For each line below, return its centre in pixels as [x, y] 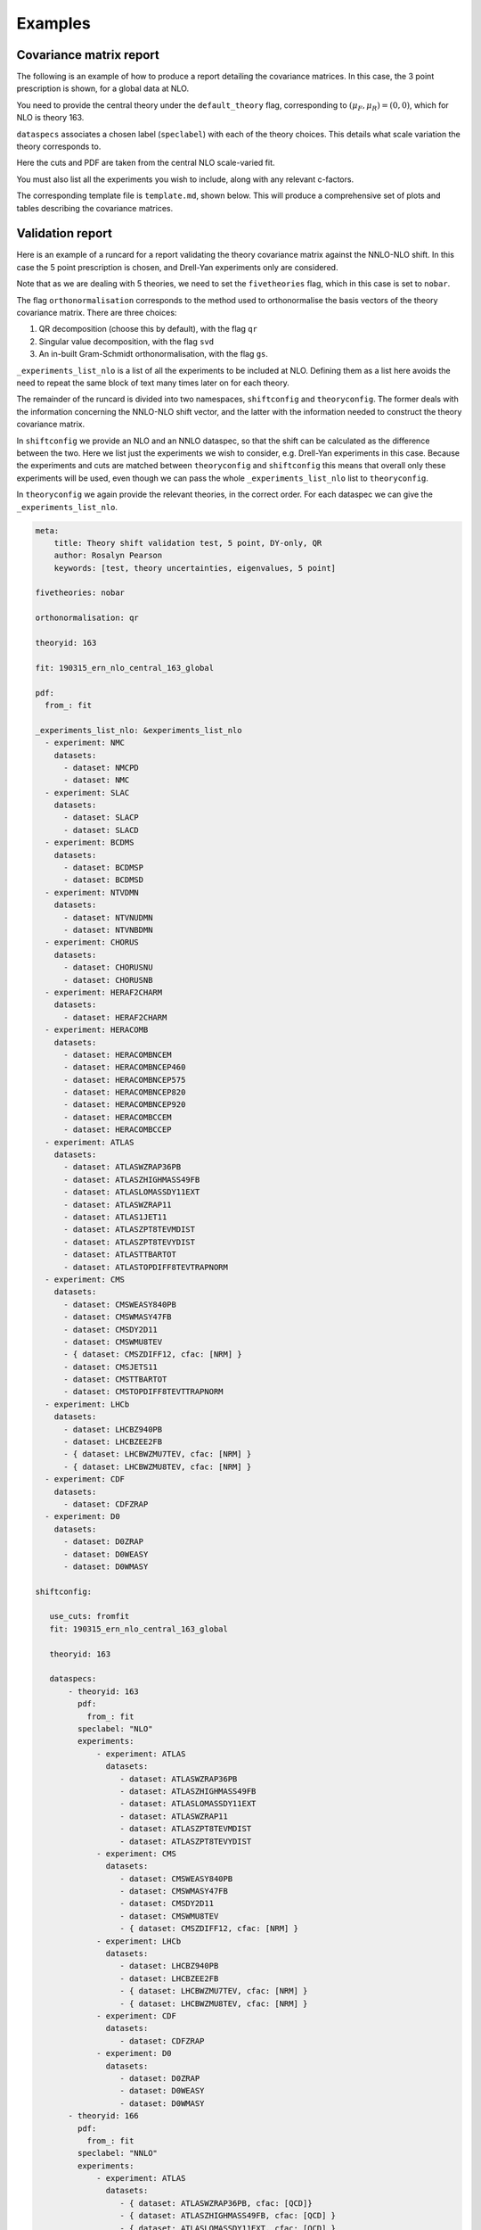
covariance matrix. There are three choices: [97, 313]
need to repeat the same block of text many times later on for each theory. [153, 383]
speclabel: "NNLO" [117, 2153]
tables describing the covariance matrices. [95, 208]
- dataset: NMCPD [102, 768]
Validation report [65, 233]
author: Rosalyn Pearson [108, 556]
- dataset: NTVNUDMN [108, 917]
